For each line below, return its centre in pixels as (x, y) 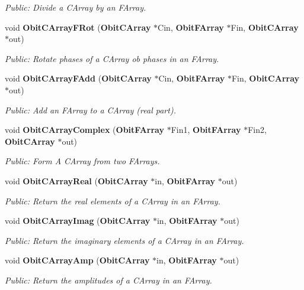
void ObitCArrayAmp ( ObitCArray (77, 260)
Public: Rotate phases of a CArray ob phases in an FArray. (112, 58)
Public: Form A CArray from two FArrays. (82, 161)
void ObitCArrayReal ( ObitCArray (76, 180)
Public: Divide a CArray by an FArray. (76, 7)
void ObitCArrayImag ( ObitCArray (78, 221)
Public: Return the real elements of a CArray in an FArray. (113, 201)
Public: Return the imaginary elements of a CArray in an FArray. (124, 240)
